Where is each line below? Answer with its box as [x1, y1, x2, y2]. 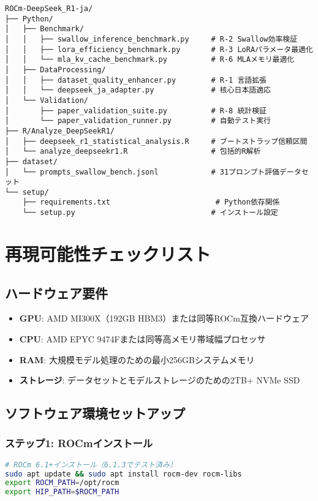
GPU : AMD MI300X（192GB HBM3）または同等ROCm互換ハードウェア [19, 312, 309, 325]
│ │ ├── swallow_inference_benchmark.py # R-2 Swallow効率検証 [5, 34, 298, 43]
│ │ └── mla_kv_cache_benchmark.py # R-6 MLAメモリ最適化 [5, 55, 295, 64]
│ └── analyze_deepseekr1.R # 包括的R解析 [5, 147, 261, 156]
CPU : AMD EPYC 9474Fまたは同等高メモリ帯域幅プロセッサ [19, 332, 266, 345]
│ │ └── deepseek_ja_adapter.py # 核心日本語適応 [5, 86, 271, 95]
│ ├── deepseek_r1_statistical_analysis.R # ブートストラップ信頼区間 [5, 137, 308, 146]
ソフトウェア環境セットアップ [5, 404, 185, 423]
